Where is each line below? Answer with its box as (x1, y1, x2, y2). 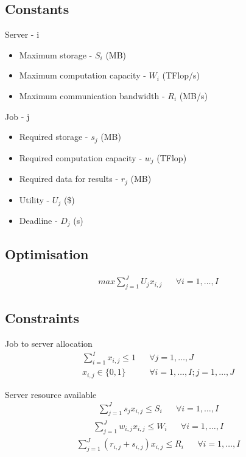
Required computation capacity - (19, 151, 142, 164)
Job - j (5, 110, 30, 122)
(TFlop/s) (162, 69, 200, 82)
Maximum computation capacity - (19, 69, 146, 82)
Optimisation (5, 244, 89, 263)
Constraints (5, 309, 79, 327)
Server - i (5, 28, 40, 41)
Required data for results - (19, 172, 119, 185)
